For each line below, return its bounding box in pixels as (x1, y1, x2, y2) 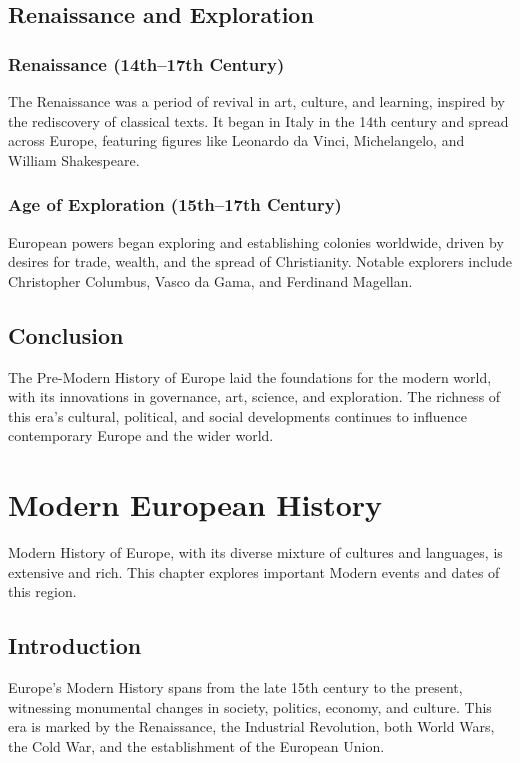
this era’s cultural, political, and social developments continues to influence (8, 405, 467, 426)
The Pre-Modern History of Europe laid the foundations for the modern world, (8, 366, 492, 387)
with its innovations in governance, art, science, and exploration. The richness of (8, 386, 501, 407)
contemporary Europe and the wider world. (8, 425, 274, 446)
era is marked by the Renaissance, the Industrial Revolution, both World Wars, (8, 716, 495, 737)
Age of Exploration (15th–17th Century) (8, 192, 342, 217)
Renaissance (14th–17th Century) (8, 51, 285, 76)
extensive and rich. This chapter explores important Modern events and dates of (8, 561, 500, 582)
